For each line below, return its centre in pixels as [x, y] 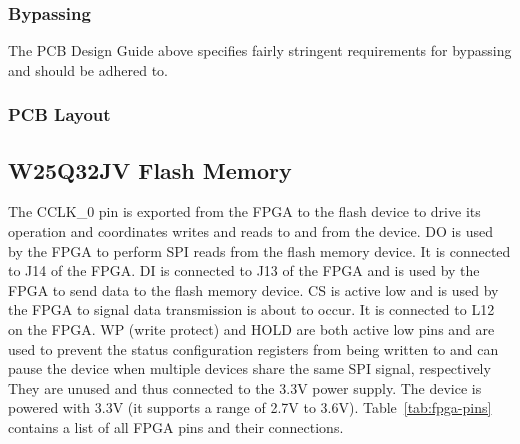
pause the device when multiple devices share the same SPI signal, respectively [249, 368]
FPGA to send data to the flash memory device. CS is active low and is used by [253, 289]
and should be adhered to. [88, 69]
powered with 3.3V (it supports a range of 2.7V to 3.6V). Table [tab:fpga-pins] [250, 407]
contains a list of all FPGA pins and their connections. [176, 426]
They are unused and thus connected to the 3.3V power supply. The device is [245, 387]
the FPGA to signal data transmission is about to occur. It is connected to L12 [251, 309]
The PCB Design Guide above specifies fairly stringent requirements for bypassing [260, 50]
